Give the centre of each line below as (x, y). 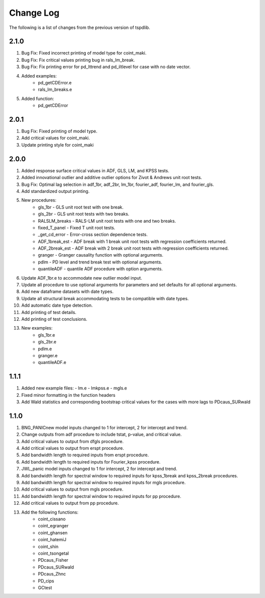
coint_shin (48, 546)
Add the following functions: (50, 512)
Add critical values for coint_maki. (56, 138)
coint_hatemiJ (52, 540)
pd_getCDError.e (55, 83)
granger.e (48, 355)
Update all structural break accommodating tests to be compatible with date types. (105, 298)
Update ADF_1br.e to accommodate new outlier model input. (82, 278)
